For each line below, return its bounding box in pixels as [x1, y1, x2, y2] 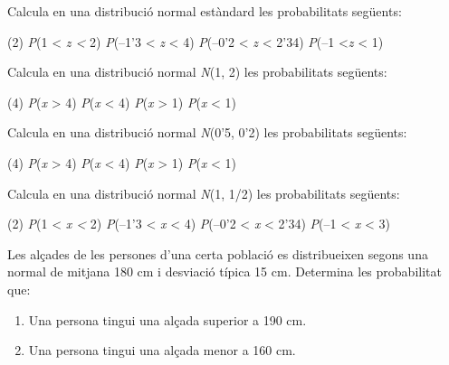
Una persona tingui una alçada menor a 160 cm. [28, 341, 296, 360]
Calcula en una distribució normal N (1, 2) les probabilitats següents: [7, 62, 387, 81]
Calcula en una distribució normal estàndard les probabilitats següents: [7, 2, 402, 20]
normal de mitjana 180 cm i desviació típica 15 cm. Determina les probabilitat [7, 262, 442, 281]
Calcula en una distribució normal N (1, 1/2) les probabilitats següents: [7, 183, 400, 202]
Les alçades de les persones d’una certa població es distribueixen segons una [7, 244, 428, 263]
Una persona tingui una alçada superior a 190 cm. [28, 310, 307, 329]
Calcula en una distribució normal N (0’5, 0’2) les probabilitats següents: [7, 123, 407, 142]
